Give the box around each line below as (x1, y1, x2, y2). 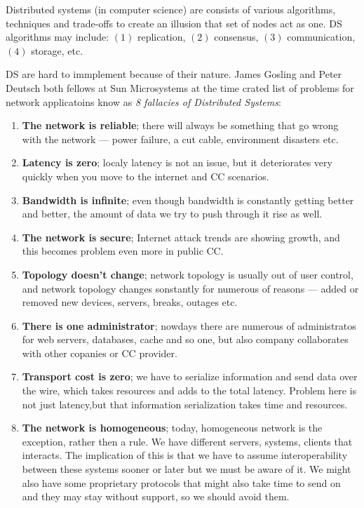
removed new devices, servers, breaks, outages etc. (22, 295, 238, 309)
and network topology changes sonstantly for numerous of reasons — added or (22, 281, 359, 295)
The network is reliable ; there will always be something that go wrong (22, 118, 339, 133)
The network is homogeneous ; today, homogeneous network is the (22, 420, 323, 435)
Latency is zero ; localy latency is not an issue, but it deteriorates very (22, 155, 332, 170)
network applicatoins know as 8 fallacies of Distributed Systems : (6, 94, 281, 109)
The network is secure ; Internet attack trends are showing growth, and (22, 229, 340, 244)
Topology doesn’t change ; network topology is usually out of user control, (22, 267, 353, 281)
